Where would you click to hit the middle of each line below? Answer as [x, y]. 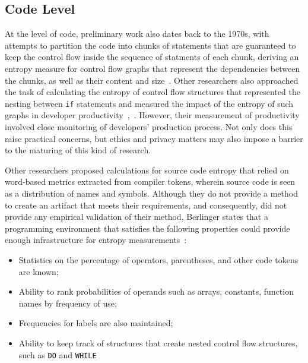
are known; [39, 271]
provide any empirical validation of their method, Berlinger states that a [136, 217]
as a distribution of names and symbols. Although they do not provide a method [152, 193]
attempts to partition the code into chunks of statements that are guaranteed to [150, 45]
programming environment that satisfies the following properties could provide [147, 228]
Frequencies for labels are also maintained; [96, 323]
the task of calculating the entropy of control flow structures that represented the [153, 92]
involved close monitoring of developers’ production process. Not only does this [149, 127]
